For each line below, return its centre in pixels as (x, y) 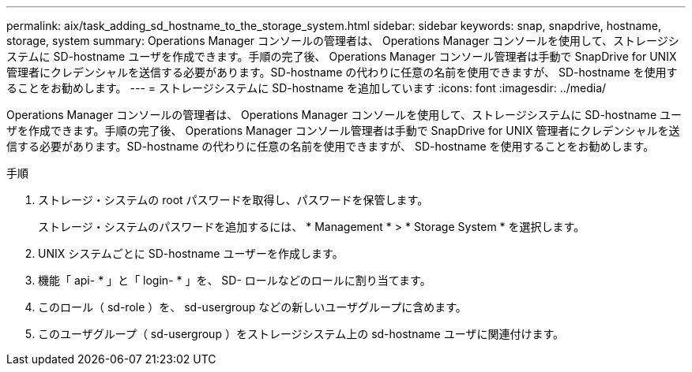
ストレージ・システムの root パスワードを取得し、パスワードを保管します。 (233, 200)
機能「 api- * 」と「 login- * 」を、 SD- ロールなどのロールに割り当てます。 (235, 280)
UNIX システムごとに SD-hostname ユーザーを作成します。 (191, 253)
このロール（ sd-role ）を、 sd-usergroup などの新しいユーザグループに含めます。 (252, 307)
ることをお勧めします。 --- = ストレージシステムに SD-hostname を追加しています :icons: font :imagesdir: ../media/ (307, 88)
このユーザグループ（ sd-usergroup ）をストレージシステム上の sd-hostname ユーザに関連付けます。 (301, 334)
